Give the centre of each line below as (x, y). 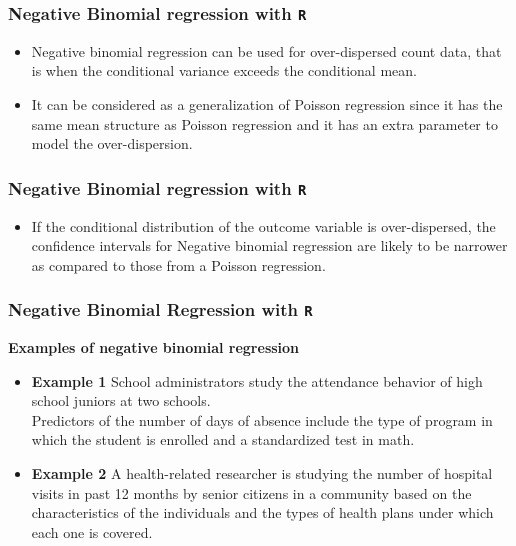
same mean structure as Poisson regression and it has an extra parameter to (264, 123)
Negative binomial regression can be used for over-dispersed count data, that (266, 50)
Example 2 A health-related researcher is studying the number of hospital (262, 473)
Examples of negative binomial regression (154, 347)
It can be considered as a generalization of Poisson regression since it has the (267, 103)
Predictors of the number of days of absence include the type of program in (262, 419)
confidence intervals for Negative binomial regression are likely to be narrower (269, 245)
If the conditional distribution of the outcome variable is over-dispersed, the (263, 225)
